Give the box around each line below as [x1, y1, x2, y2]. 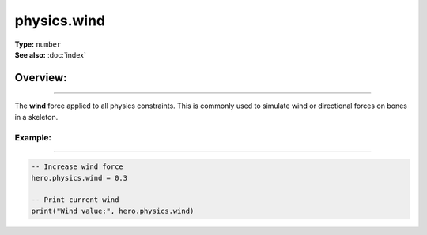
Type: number [14, 39, 62, 49]
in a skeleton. [14, 112, 59, 121]
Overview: [14, 71, 67, 84]
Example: [14, 132, 51, 143]
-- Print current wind [31, 196, 119, 204]
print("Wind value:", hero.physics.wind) [31, 206, 195, 215]
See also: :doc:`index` [14, 50, 86, 59]
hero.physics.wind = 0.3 [31, 173, 128, 182]
